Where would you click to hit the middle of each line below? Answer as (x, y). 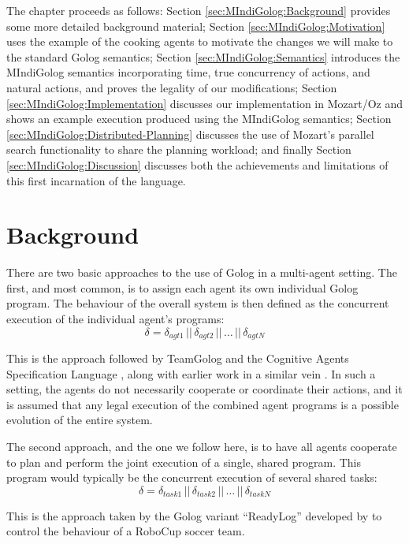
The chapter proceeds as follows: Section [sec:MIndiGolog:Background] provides (199, 10)
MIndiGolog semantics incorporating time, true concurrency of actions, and (188, 72)
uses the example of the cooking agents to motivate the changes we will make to (200, 41)
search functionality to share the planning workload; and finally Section (179, 149)
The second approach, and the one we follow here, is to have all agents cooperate (202, 447)
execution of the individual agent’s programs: (115, 319)
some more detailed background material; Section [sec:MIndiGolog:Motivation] (196, 26)
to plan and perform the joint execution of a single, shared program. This (184, 462)
